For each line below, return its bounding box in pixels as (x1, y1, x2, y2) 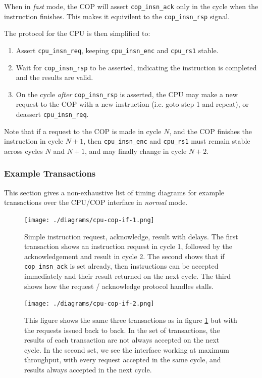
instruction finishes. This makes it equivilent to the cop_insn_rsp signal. (4, 11, 230, 21)
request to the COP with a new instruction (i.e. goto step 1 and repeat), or (16, 99, 249, 109)
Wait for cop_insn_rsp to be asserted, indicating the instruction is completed (16, 62, 257, 72)
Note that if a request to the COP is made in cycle (4, 125, 162, 136)
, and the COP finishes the (169, 125, 252, 136)
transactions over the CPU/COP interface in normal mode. (4, 197, 188, 207)
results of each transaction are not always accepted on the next (24, 334, 220, 345)
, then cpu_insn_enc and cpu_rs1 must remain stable (83, 136, 250, 146)
